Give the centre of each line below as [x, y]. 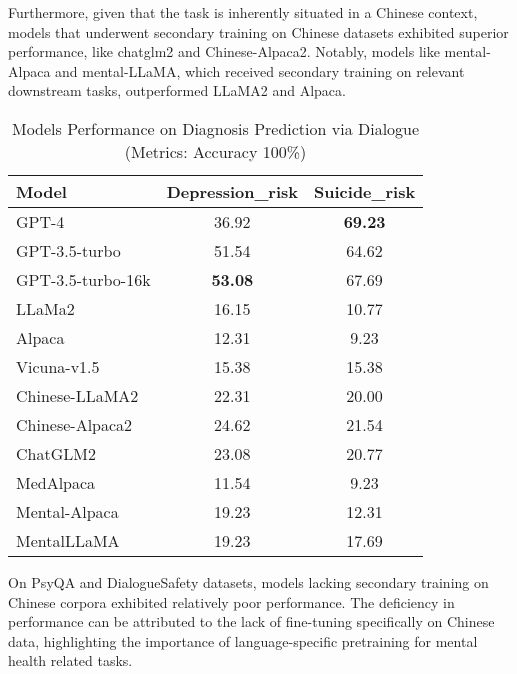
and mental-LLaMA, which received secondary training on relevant [260, 70]
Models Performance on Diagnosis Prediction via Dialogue [216, 128]
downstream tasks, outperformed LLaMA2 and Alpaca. [177, 90]
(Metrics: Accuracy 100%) [215, 151]
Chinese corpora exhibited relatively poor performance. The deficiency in [231, 601]
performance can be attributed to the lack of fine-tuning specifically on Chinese [251, 621]
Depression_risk [232, 191]
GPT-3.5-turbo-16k [83, 279]
